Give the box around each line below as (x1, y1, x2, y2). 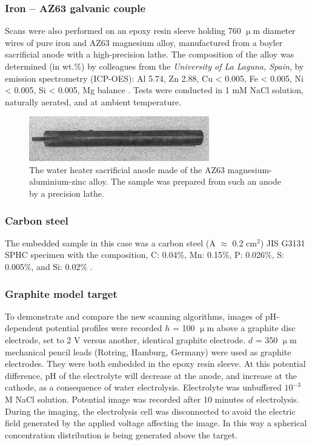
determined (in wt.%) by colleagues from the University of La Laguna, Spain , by (5, 60, 304, 72)
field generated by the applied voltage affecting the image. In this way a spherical (5, 417, 307, 429)
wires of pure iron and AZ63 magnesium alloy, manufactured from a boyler (5, 36, 283, 48)
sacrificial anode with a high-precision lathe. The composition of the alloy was (5, 48, 294, 61)
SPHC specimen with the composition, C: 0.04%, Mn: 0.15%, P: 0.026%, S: (5, 248, 284, 261)
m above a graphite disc (207, 321, 296, 334)
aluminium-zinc (29, 175, 87, 188)
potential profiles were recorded (45, 321, 162, 334)
